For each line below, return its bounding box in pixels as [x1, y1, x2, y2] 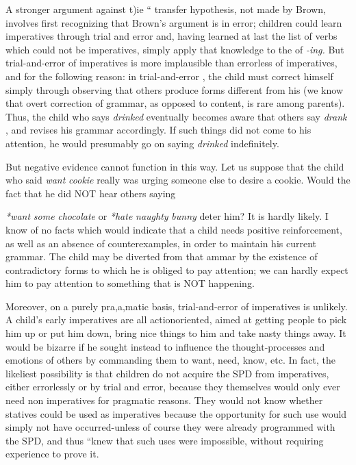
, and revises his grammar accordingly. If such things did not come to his [5, 123, 311, 137]
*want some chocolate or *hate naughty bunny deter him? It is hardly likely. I [5, 209, 329, 223]
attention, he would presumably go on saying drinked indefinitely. [5, 136, 279, 150]
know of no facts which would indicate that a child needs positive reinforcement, [5, 222, 342, 236]
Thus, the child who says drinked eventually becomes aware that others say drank [5, 109, 347, 123]
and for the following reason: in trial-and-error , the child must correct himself [5, 68, 333, 83]
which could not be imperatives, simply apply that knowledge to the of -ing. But [5, 42, 344, 56]
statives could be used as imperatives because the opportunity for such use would [5, 406, 347, 420]
